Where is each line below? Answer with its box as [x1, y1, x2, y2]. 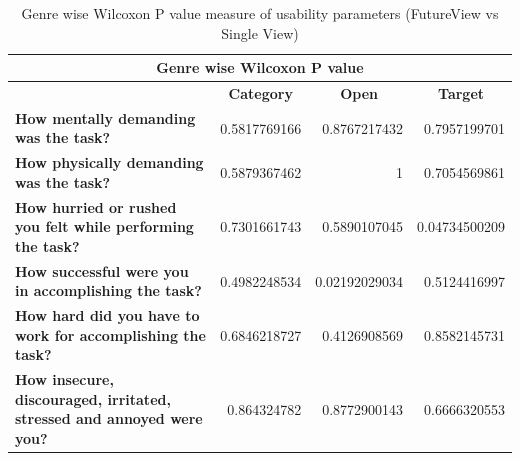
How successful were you [15, 260, 189, 281]
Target [438, 83, 485, 104]
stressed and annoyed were [15, 408, 203, 429]
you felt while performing [15, 216, 194, 237]
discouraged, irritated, [15, 388, 171, 409]
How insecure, [15, 369, 114, 390]
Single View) [221, 22, 299, 43]
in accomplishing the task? [15, 280, 202, 301]
